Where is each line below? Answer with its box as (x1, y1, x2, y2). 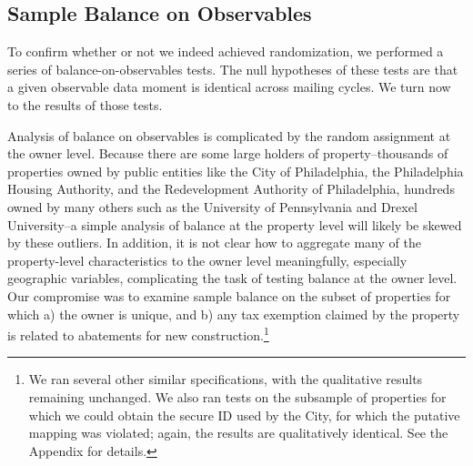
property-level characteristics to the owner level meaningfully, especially (7, 250, 408, 269)
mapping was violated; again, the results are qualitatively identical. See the (28, 423, 448, 442)
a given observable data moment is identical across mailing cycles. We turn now (7, 77, 451, 96)
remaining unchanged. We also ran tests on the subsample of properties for (28, 387, 447, 406)
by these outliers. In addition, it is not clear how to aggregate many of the (7, 233, 421, 252)
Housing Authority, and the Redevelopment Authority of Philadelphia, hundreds (7, 179, 455, 198)
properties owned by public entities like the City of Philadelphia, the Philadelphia (7, 161, 464, 180)
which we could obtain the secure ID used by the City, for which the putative (28, 405, 460, 424)
